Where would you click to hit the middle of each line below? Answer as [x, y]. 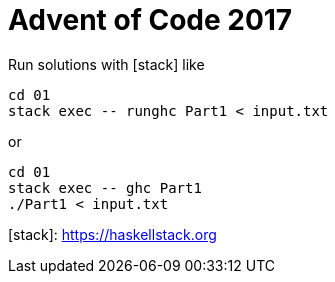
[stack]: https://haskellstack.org [112, 234]
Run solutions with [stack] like [106, 64]
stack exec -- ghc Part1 [105, 187]
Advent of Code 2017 [150, 20]
